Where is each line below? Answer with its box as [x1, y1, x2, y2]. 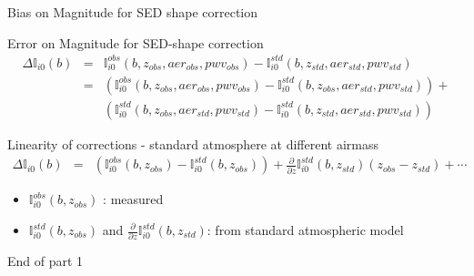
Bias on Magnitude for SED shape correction [7, 3, 258, 21]
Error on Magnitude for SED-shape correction [7, 33, 264, 52]
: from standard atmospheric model [207, 220, 404, 239]
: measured [103, 189, 164, 209]
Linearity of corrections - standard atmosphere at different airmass [7, 134, 379, 153]
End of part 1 [7, 251, 84, 271]
